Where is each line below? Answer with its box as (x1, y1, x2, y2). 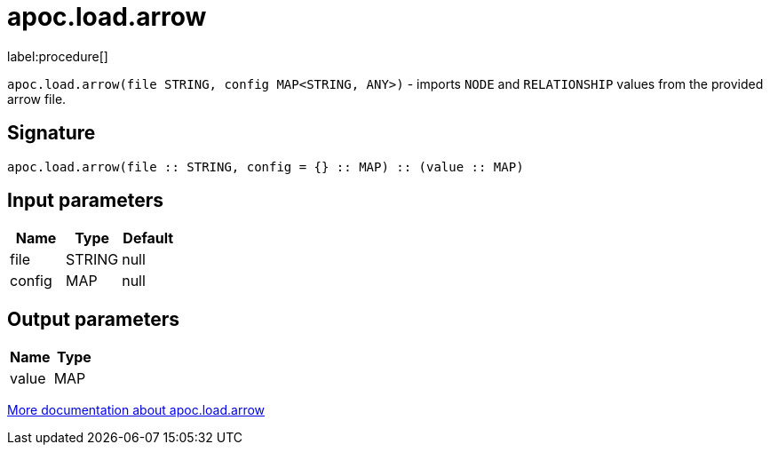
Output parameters (7, 307, 179, 330)
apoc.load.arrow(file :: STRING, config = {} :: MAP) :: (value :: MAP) (7, 159, 524, 174)
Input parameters (7, 189, 164, 212)
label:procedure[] (7, 48, 108, 64)
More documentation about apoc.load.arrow (7, 402, 266, 418)
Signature (7, 122, 96, 145)
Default (123, 229, 174, 248)
